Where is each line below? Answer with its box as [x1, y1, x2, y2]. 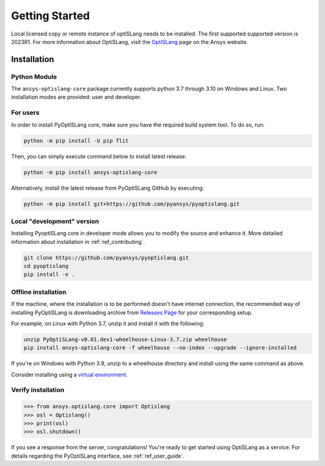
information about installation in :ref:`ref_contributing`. [11, 238, 145, 245]
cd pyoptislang [23, 263, 69, 270]
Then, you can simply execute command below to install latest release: [11, 152, 187, 160]
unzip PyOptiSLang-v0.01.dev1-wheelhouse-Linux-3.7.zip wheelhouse [23, 336, 227, 343]
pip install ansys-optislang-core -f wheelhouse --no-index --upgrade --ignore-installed [23, 344, 297, 352]
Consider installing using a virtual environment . [11, 371, 128, 378]
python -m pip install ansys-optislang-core [23, 169, 158, 176]
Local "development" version [11, 217, 99, 225]
